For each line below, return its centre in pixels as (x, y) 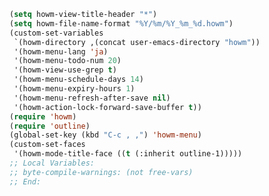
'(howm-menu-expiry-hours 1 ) (74, 89)
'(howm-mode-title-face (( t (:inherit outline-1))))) (128, 154)
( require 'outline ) (50, 126)
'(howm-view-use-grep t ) (65, 70)
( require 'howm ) (43, 116)
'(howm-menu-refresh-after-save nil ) (92, 98)
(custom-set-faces (47, 145)
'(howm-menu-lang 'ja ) (61, 51)
